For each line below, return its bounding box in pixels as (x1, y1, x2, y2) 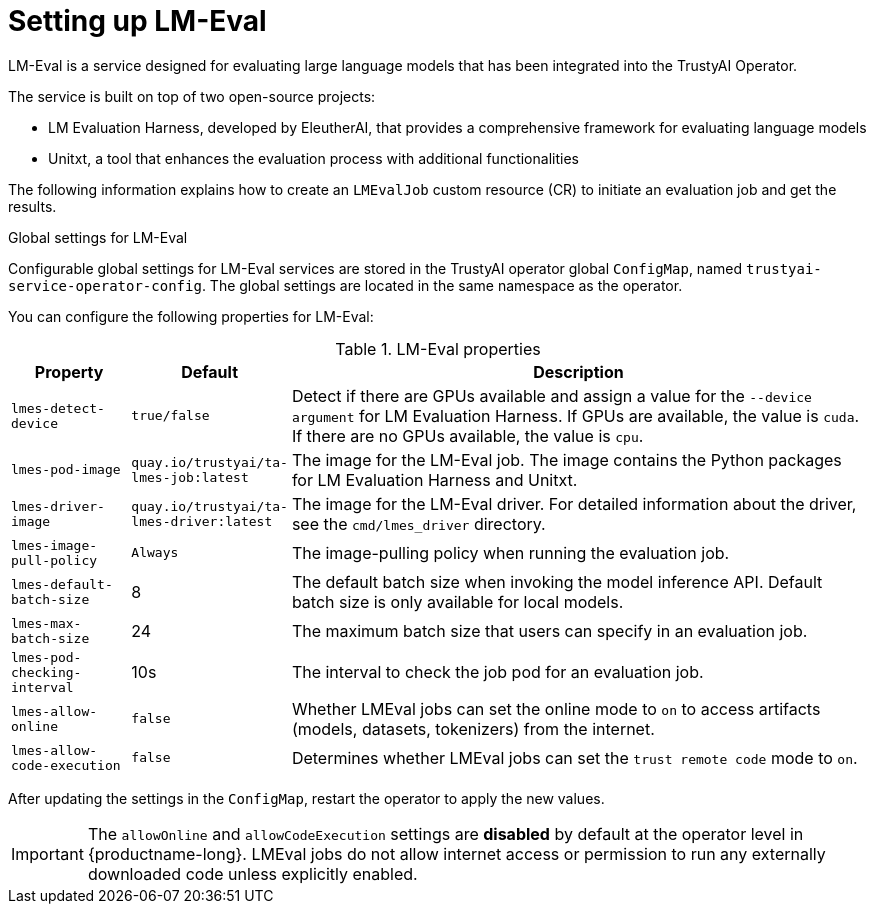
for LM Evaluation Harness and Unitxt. (291, 469, 578, 490)
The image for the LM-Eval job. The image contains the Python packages (291, 449, 842, 470)
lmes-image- (11, 537, 98, 553)
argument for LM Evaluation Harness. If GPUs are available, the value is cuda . (291, 405, 860, 426)
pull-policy (11, 552, 98, 568)
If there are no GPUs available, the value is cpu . (291, 425, 644, 446)
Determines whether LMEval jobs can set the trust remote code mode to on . (291, 747, 858, 768)
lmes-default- (11, 576, 113, 592)
